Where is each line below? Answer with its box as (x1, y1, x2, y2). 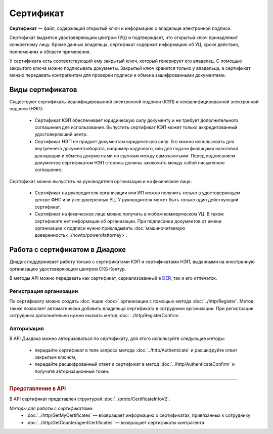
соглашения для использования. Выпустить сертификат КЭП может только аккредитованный (34, 124, 238, 130)
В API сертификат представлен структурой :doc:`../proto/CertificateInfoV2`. (9, 396, 170, 402)
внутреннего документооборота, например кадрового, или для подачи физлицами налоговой (34, 146, 239, 152)
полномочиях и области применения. (9, 49, 91, 55)
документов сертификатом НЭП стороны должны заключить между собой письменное (34, 159, 225, 165)
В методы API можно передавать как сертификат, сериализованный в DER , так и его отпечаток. (9, 275, 217, 281)
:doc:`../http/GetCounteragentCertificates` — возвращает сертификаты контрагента (26, 419, 204, 425)
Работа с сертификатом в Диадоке (9, 245, 126, 254)
